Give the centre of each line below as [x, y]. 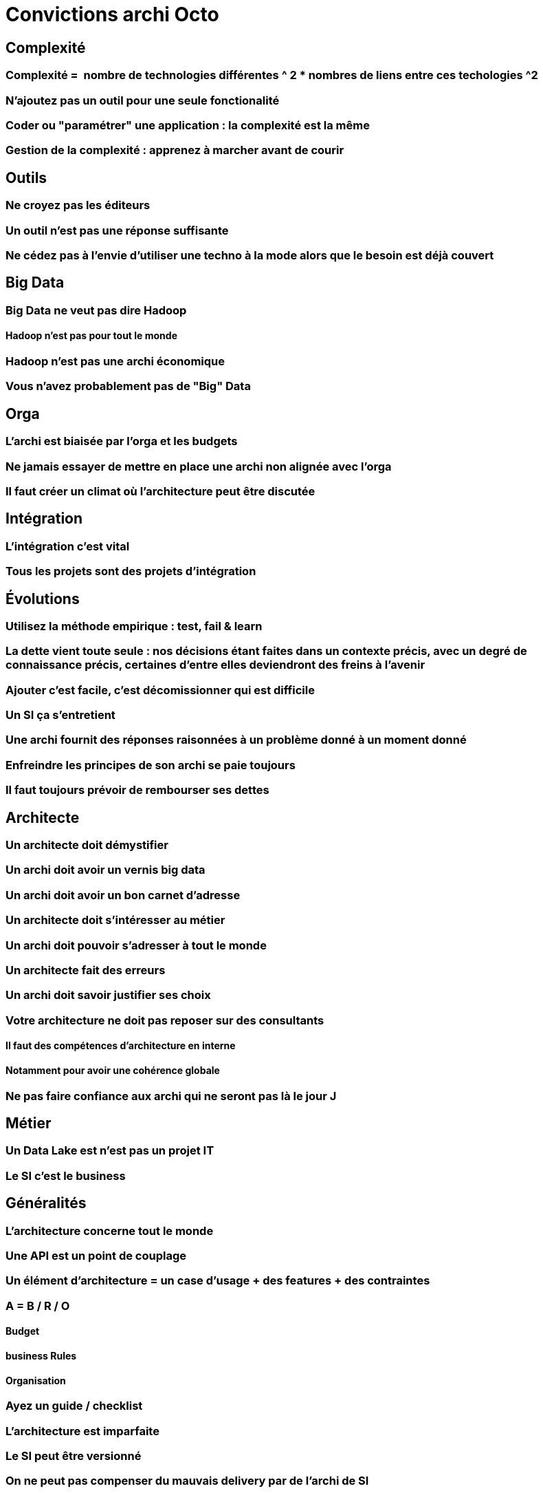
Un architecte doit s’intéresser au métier [115, 920]
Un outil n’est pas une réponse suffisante [117, 230]
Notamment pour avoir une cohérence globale [113, 1070]
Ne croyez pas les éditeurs [78, 205]
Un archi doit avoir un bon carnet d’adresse [123, 895]
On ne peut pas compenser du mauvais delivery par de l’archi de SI [187, 1481]
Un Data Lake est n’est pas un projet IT [110, 1151]
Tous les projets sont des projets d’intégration [131, 571]
